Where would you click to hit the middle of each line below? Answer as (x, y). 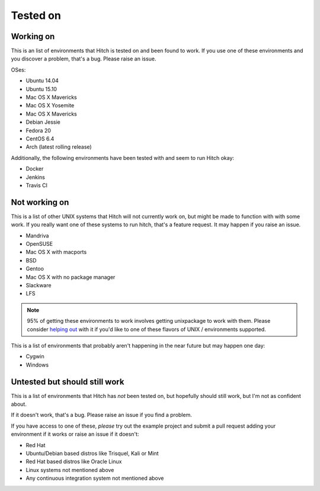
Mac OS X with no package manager (71, 277)
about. (19, 404)
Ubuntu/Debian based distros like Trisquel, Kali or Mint (92, 453)
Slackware (39, 285)
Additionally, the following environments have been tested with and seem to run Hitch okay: (122, 158)
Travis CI (36, 185)
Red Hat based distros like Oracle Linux (74, 461)
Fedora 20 (39, 130)
